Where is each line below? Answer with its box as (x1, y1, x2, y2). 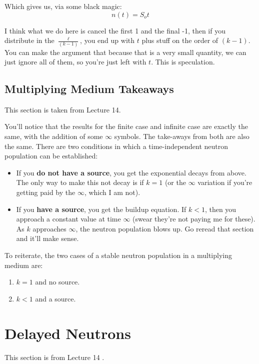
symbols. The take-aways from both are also (114, 131, 249, 141)
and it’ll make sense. (16, 233, 79, 243)
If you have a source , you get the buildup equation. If (16, 203, 186, 214)
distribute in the (4, 35, 54, 45)
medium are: (4, 259, 43, 270)
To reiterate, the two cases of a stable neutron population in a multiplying (4, 250, 232, 260)
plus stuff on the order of (141, 35, 218, 45)
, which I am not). (84, 187, 140, 197)
